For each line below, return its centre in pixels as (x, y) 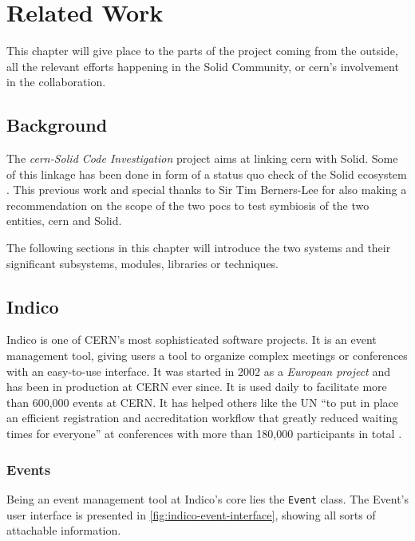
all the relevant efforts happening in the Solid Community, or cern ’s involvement (203, 66)
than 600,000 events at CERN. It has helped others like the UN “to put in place (203, 402)
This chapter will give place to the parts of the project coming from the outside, (202, 51)
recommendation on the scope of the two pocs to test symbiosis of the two (188, 205)
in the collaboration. (56, 82)
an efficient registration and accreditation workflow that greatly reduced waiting (202, 418)
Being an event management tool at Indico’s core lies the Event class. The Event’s (207, 498)
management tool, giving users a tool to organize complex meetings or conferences (207, 355)
